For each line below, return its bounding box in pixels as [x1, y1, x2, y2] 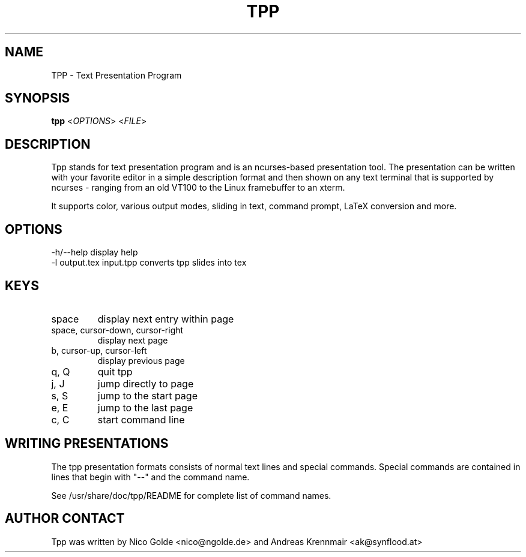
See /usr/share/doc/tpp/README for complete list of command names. [51, 490, 331, 501]
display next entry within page [97, 312, 234, 325]
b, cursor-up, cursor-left [51, 345, 147, 356]
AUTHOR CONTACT [5, 511, 125, 526]
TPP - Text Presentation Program [51, 70, 182, 80]
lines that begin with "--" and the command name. [51, 471, 250, 482]
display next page [97, 335, 168, 345]
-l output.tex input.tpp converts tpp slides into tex [51, 257, 247, 268]
